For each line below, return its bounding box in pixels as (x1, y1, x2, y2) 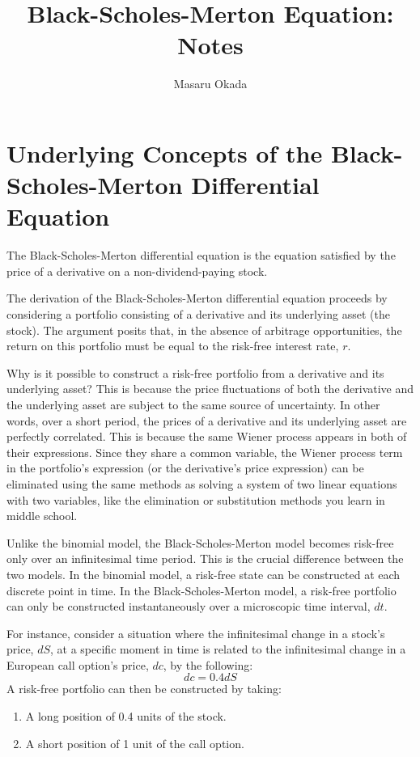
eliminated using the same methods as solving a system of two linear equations (6, 475, 397, 492)
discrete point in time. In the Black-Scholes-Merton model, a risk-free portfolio (6, 581, 397, 598)
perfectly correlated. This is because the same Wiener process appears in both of (6, 428, 407, 445)
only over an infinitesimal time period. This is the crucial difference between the (6, 550, 404, 567)
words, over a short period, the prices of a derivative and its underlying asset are (6, 412, 407, 429)
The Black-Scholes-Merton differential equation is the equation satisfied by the (6, 247, 396, 264)
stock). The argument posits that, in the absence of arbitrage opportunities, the (6, 321, 402, 338)
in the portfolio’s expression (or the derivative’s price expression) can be (6, 459, 364, 476)
